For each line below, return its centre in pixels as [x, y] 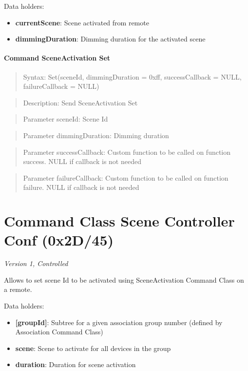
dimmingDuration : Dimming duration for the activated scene [110, 39]
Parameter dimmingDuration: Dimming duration [96, 135]
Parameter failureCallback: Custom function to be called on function [126, 177]
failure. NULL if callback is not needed [81, 187]
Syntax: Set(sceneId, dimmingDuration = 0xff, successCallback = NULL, [132, 76]
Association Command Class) [59, 332]
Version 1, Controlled [36, 263]
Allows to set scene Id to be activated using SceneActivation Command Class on [124, 279]
